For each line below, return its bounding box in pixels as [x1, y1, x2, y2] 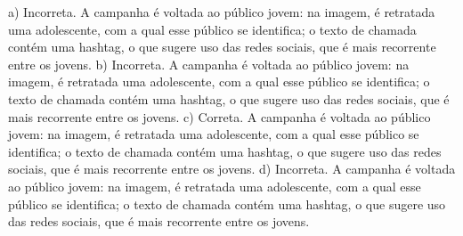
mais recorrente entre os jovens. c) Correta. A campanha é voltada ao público [8, 107, 431, 126]
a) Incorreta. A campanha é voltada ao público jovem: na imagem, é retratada [8, 3, 435, 20]
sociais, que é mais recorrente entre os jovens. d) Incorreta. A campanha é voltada [8, 159, 456, 178]
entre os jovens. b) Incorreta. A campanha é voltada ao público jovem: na [8, 54, 410, 73]
